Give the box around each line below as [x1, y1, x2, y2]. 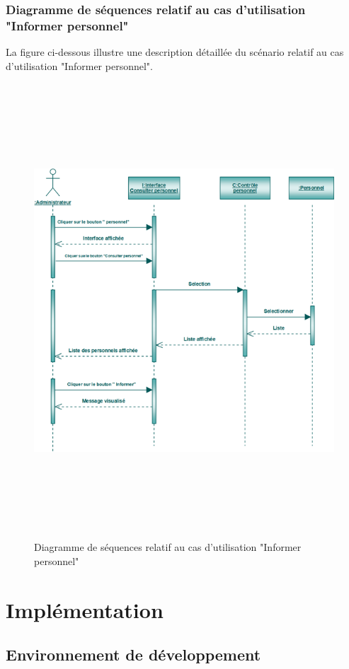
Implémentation [6, 595, 164, 624]
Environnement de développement [6, 644, 261, 665]
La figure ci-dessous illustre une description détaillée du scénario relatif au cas [6, 45, 344, 59]
